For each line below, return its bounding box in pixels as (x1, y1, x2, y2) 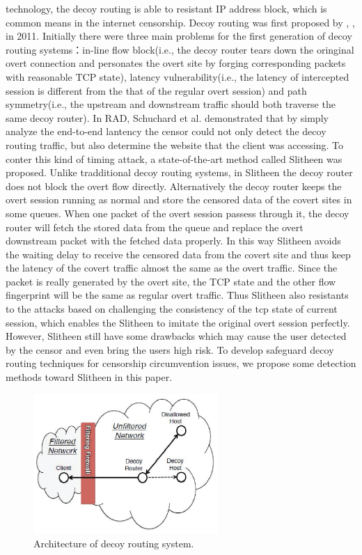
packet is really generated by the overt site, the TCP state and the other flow (6, 274, 336, 288)
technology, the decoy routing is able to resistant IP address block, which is (6, 1, 327, 15)
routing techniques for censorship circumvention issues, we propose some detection (6, 356, 356, 370)
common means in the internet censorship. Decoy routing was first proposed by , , (6, 15, 355, 29)
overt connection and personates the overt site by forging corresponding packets (6, 56, 346, 70)
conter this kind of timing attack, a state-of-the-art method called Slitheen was (6, 151, 343, 166)
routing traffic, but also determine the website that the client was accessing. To (6, 137, 344, 152)
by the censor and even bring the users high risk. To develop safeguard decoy (6, 342, 334, 357)
